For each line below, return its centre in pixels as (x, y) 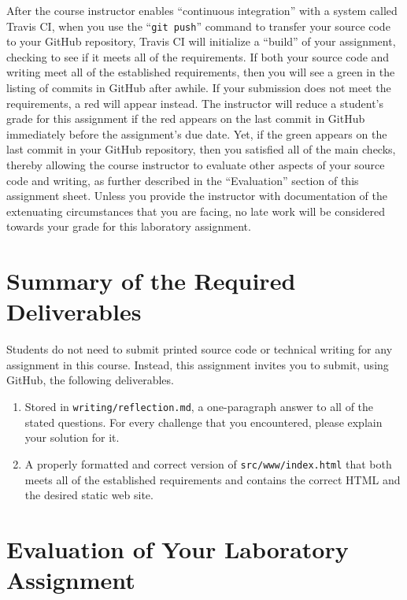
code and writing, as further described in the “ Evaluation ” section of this (183, 180)
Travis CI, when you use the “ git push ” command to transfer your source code (198, 26)
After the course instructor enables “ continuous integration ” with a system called (202, 10)
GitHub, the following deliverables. (90, 380)
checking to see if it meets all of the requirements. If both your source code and (198, 56)
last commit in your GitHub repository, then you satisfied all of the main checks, (201, 149)
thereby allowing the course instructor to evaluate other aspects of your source (196, 165)
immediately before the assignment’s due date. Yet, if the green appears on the (197, 133)
